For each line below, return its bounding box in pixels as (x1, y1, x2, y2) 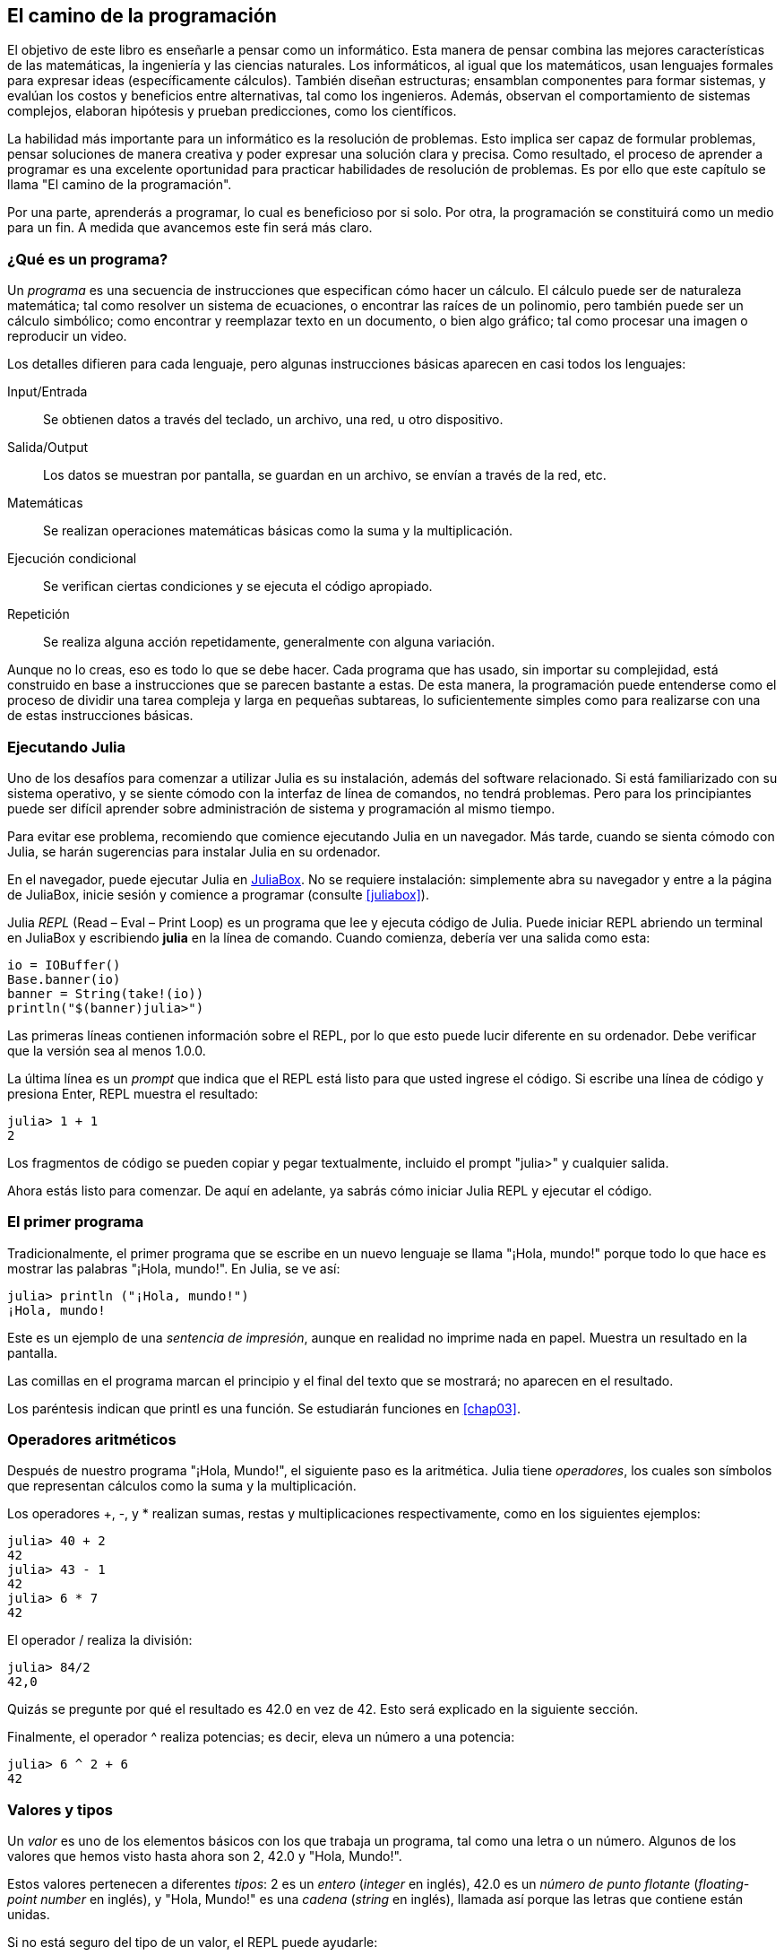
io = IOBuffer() (7, 957, 121, 972)
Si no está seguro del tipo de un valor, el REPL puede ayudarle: (7, 1934, 378, 1951)
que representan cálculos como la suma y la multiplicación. (7, 1478, 357, 1494)
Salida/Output (7, 439, 89, 456)
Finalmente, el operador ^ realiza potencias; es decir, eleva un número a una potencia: (7, 1729, 515, 1745)
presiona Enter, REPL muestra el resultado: (7, 1085, 259, 1101)
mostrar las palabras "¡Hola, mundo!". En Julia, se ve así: (7, 1260, 340, 1276)
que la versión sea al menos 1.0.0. (7, 1042, 206, 1058)
